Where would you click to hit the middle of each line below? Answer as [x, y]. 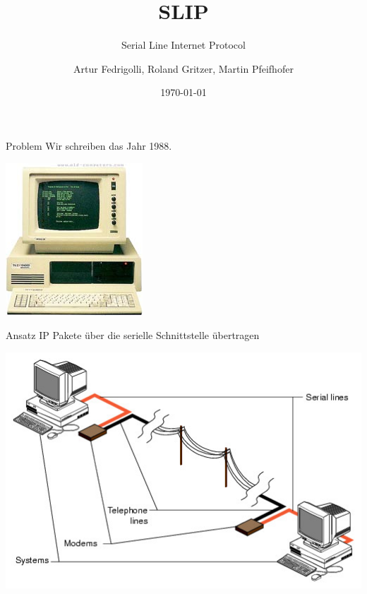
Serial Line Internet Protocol [183, 45]
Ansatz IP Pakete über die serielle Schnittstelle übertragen [133, 335]
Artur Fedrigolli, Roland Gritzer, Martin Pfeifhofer [183, 68]
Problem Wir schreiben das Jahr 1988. [89, 145]
